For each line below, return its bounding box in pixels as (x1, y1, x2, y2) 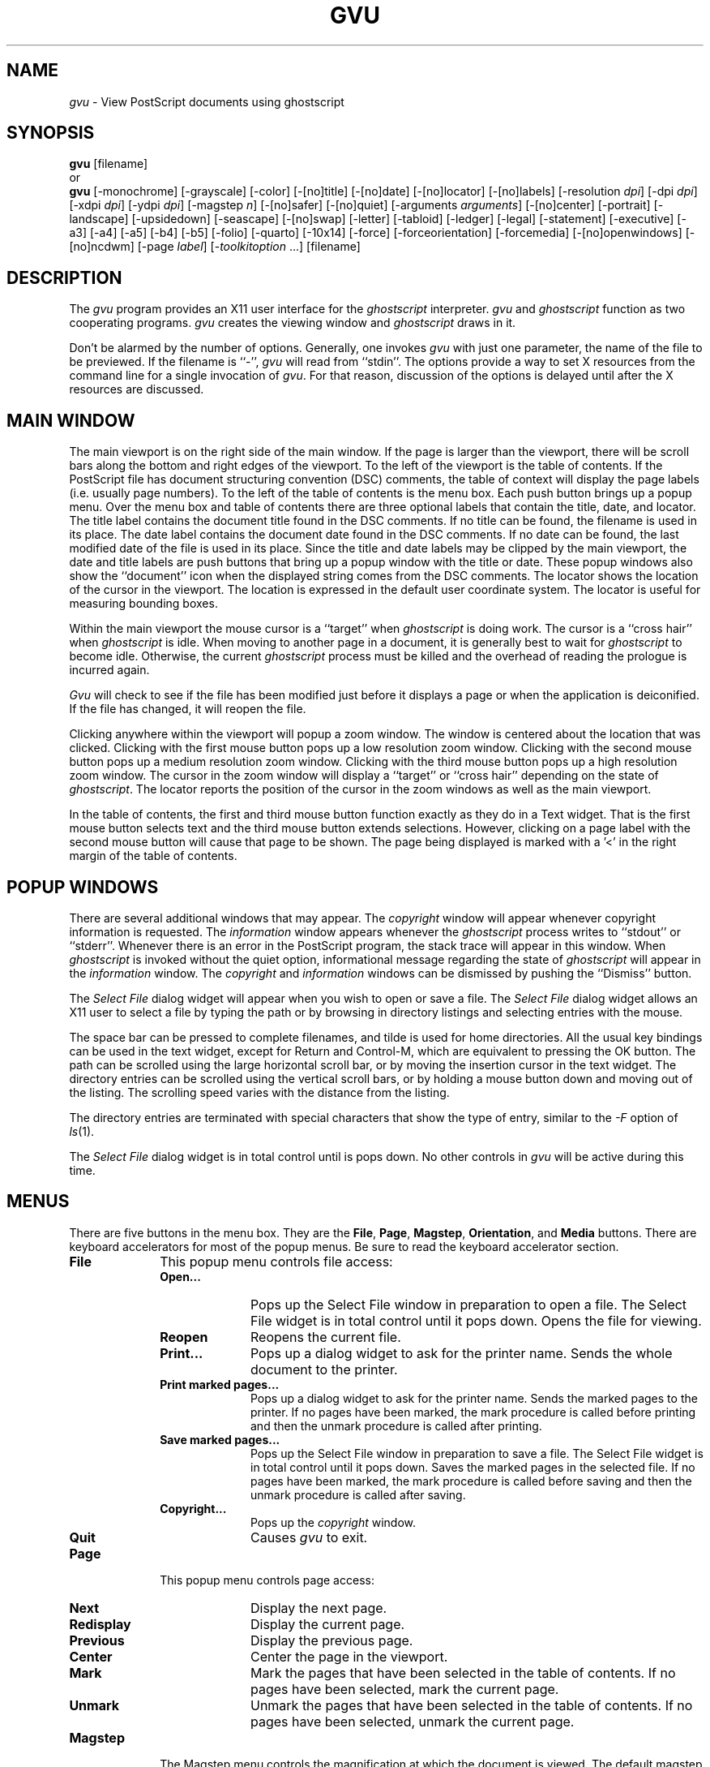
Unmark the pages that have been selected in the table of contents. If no (250, 1696, 693, 1713)
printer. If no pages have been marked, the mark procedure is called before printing (250, 1404, 696, 1419)
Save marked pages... (160, 1432, 280, 1447)
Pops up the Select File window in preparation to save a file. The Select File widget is (250, 1446, 704, 1460)
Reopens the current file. (250, 1328, 401, 1345)
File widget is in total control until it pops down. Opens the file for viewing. (250, 1312, 702, 1329)
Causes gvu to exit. (250, 1528, 368, 1546)
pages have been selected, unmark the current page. (250, 1713, 575, 1730)
